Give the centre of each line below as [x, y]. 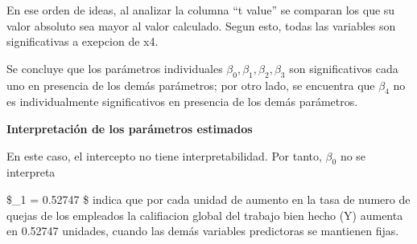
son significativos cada [344, 68]
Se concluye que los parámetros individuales [115, 68]
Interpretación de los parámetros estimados [130, 128]
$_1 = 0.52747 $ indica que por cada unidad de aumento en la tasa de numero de [208, 199]
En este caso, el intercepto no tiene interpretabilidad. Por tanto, [164, 155]
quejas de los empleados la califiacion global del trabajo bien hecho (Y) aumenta [205, 215]
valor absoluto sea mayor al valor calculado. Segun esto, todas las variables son [201, 25]
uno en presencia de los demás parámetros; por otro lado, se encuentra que [191, 85]
